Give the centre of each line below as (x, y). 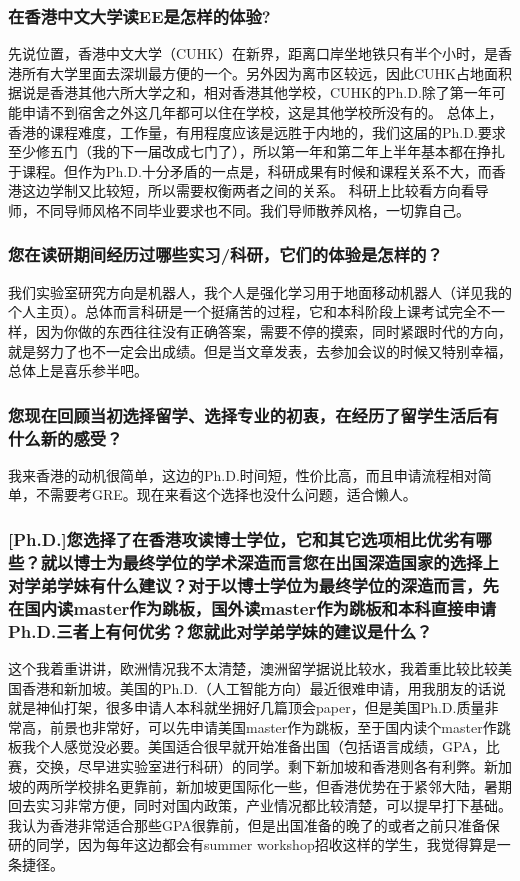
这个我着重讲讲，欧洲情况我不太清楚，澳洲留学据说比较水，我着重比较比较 (253, 667)
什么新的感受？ (65, 437)
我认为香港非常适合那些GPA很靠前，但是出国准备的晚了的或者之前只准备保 (254, 824)
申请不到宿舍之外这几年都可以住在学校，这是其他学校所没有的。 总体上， (262, 112)
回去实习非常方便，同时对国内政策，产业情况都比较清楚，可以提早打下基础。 (260, 805)
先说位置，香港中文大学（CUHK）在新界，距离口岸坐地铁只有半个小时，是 (253, 53)
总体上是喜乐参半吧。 (78, 370)
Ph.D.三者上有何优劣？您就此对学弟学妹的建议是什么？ (220, 630)
